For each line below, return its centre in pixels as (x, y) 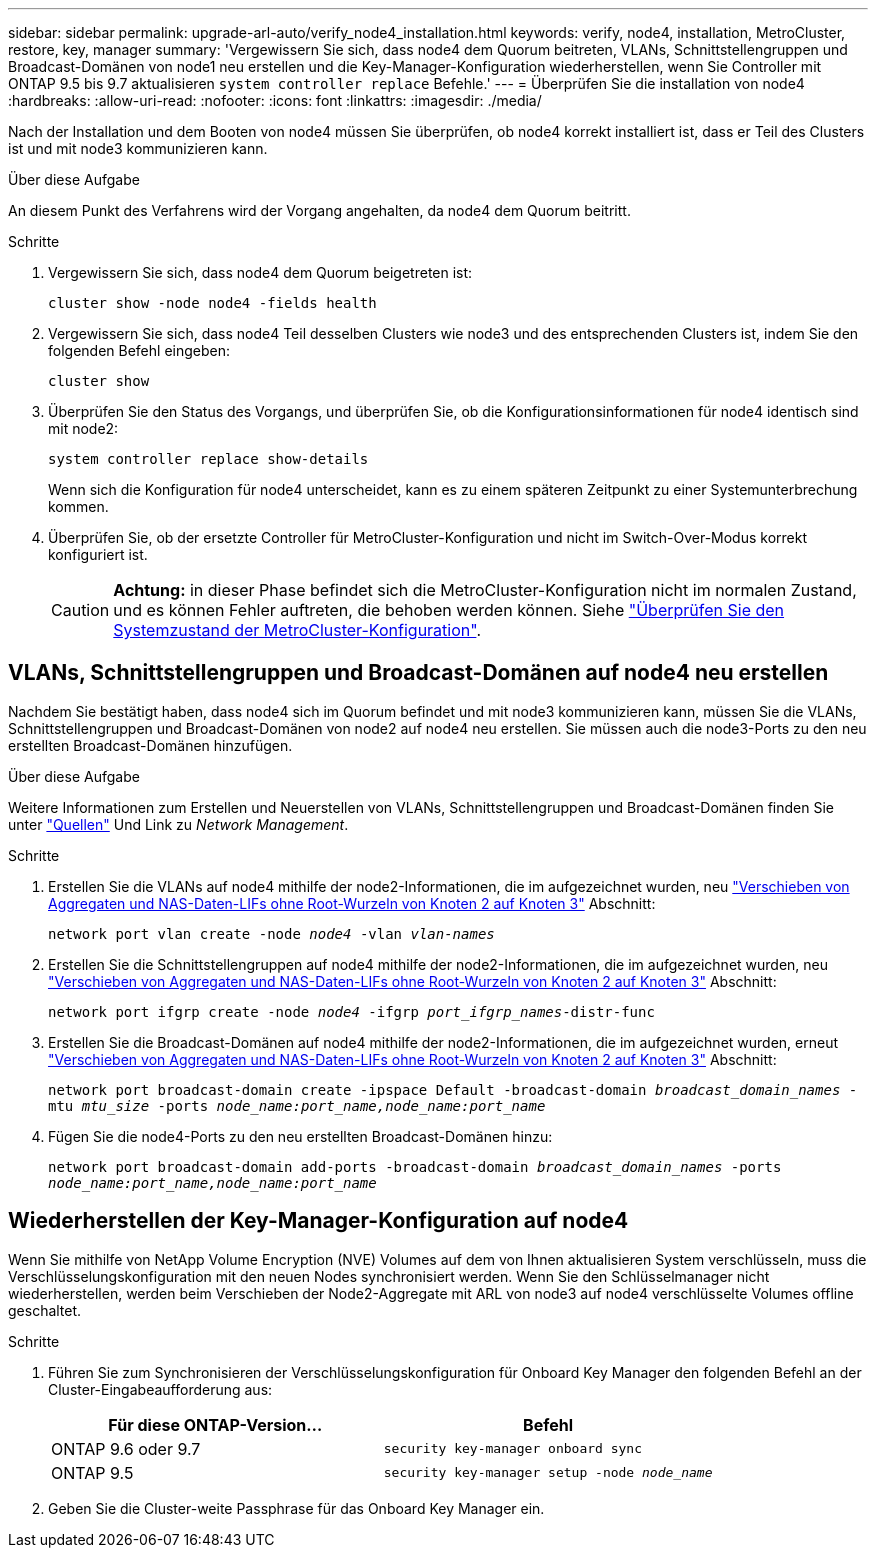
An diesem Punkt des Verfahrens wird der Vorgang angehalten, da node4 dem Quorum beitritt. (319, 210)
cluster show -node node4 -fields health (212, 303)
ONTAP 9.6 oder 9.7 (126, 1448)
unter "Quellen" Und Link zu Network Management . (178, 824)
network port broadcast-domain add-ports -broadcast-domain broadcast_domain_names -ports (415, 1166)
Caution (80, 610)
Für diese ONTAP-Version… (215, 1424)
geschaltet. (45, 1310)
